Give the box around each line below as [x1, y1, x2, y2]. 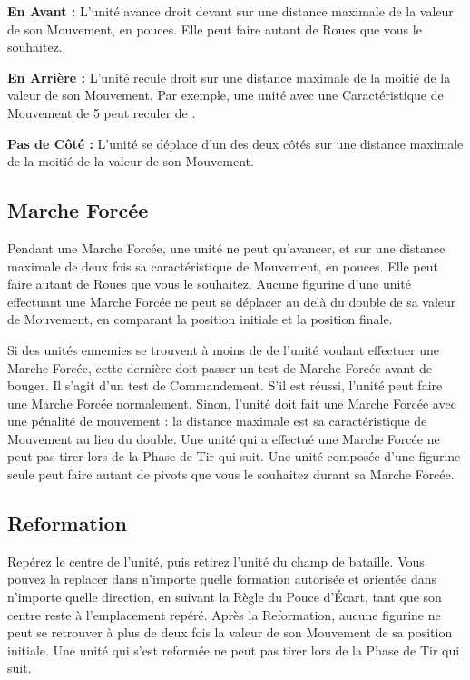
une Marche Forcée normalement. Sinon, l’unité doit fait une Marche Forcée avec [7, 393, 456, 412]
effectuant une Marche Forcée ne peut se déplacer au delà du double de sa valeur [7, 291, 456, 310]
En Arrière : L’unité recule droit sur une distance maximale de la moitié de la [7, 67, 451, 86]
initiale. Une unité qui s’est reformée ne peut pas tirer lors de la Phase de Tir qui [7, 640, 460, 659]
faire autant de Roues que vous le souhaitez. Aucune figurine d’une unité [7, 274, 412, 293]
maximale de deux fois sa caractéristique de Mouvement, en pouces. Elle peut [7, 256, 438, 275]
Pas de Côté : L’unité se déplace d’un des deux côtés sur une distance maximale [7, 133, 464, 153]
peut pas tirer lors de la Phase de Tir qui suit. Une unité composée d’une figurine [7, 447, 461, 466]
